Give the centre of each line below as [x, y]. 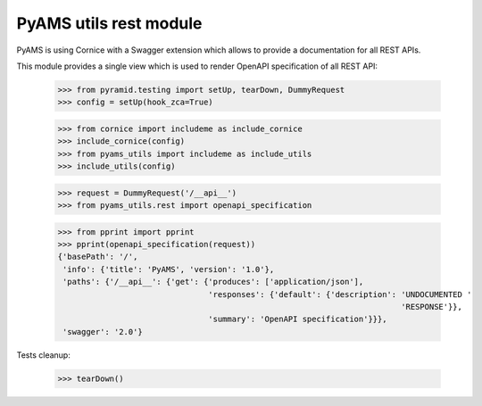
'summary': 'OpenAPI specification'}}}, [298, 319]
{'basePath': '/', [98, 257]
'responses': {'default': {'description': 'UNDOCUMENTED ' [340, 294]
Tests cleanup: [43, 355]
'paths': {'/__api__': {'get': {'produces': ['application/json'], [213, 282]
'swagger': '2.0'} [103, 331]
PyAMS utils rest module [109, 23]
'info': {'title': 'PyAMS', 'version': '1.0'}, [169, 269]
